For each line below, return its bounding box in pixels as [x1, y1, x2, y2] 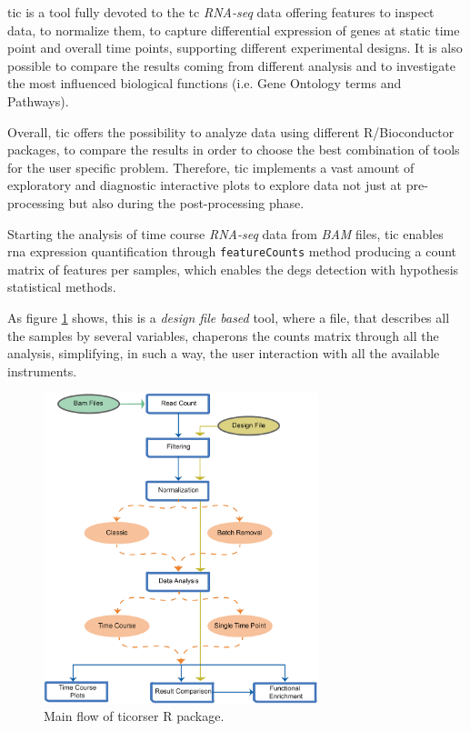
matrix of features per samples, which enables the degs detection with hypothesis [7, 259, 459, 278]
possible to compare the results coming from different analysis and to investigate [7, 55, 455, 75]
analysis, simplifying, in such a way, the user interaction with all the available [7, 344, 440, 363]
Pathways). [7, 91, 69, 110]
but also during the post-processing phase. [68, 193, 305, 212]
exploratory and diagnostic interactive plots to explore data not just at [7, 175, 403, 195]
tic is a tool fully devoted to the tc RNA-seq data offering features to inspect [7, 3, 435, 21]
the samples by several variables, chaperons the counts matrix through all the [7, 325, 439, 345]
